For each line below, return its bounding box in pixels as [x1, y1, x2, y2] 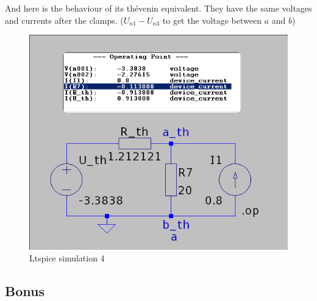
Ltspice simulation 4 [29, 252, 105, 264]
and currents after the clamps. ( [5, 13, 124, 26]
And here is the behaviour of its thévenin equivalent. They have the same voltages [5, 2, 312, 14]
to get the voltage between [162, 13, 262, 26]
